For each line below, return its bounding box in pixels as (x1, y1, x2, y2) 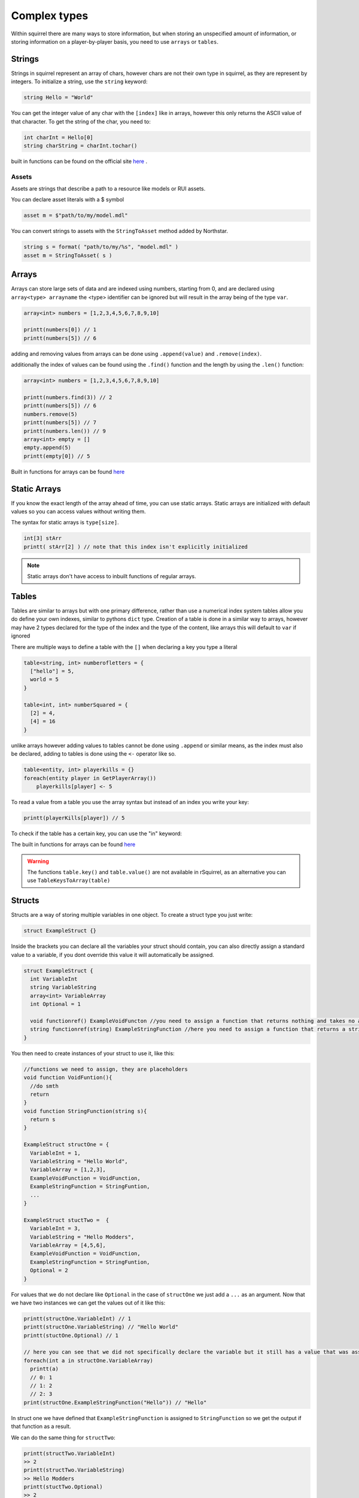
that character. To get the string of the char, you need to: (11, 117, 151, 125)
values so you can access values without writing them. (11, 508, 146, 515)
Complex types (11, 9, 89, 22)
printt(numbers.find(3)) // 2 (23, 394, 112, 401)
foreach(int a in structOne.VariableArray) (23, 1357, 154, 1364)
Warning (27, 857, 49, 865)
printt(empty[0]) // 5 (23, 452, 90, 460)
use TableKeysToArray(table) (27, 877, 111, 884)
